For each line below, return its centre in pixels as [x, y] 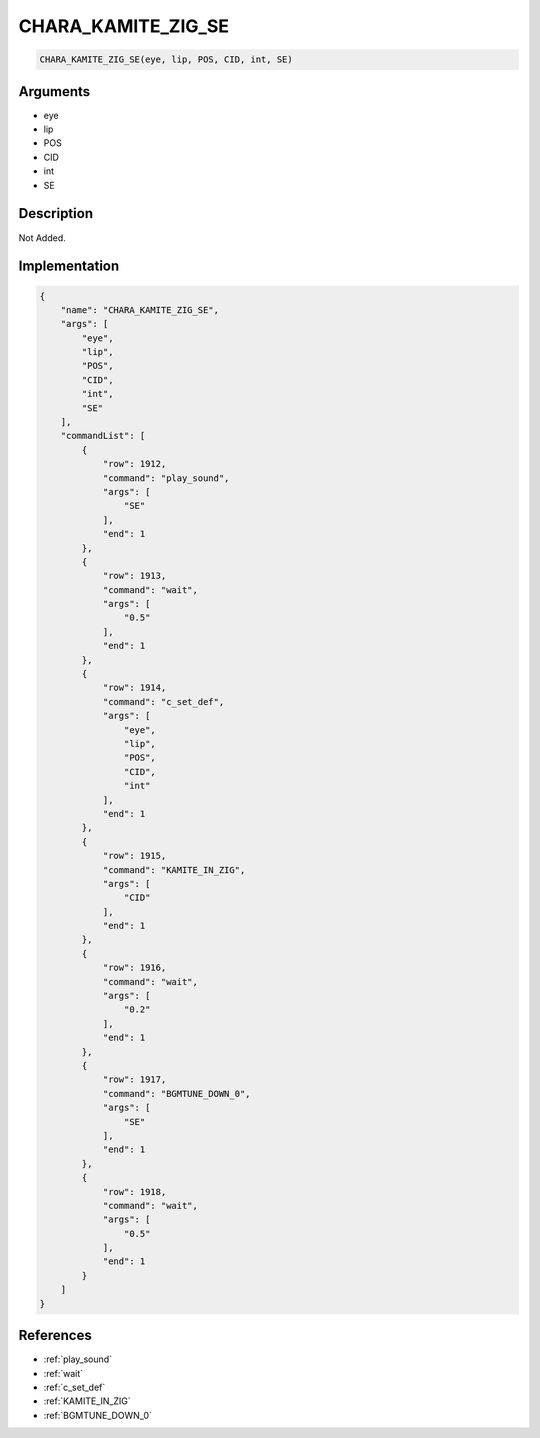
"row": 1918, [134, 1191]
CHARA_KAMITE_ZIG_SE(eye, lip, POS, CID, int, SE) [166, 59]
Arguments [54, 91]
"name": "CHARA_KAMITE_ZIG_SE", [140, 309]
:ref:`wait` [63, 1373]
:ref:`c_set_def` [74, 1387]
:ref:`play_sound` [78, 1359]
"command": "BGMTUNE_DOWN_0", [176, 1093]
